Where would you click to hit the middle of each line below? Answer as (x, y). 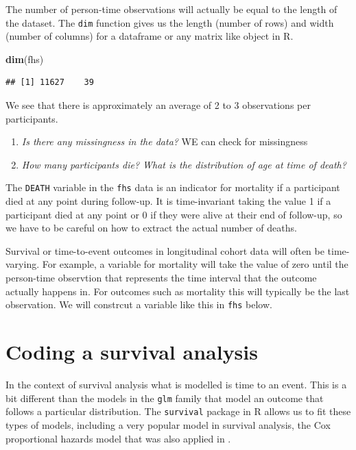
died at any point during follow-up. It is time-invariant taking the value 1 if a (168, 201)
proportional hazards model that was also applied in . (118, 438)
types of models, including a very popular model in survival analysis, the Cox (168, 424)
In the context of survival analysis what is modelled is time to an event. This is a (176, 384)
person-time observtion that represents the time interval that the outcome (161, 278)
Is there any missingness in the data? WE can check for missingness (165, 141)
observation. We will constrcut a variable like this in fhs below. (139, 304)
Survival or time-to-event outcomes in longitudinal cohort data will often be (165, 250)
